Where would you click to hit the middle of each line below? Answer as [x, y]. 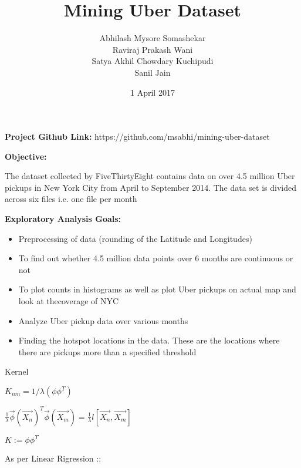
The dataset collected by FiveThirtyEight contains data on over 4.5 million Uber [150, 176]
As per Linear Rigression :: [53, 458]
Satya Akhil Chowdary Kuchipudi [153, 61]
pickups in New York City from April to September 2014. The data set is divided [150, 187]
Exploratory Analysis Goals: [63, 219]
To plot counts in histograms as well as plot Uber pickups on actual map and [157, 289]
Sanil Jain [153, 72]
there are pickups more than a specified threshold [107, 351]
